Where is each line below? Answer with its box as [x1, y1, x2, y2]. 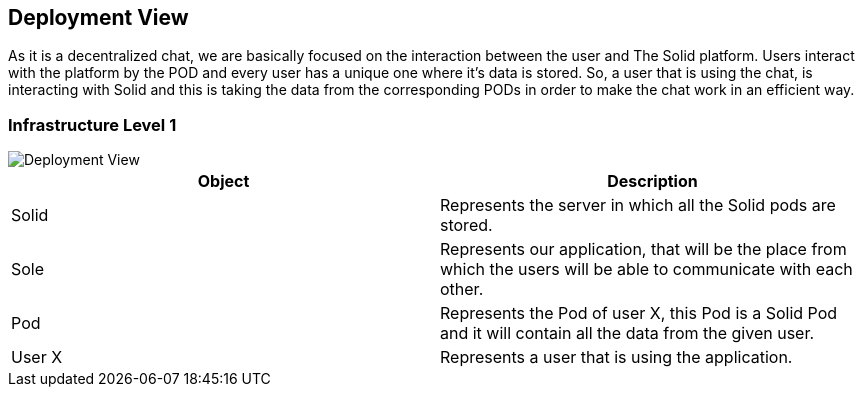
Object [197, 171, 250, 192]
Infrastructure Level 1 [8, 114, 177, 135]
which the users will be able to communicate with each [440, 259, 853, 280]
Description [607, 171, 698, 192]
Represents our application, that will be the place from [440, 239, 847, 260]
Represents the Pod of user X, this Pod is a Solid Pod [440, 303, 838, 324]
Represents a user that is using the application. [440, 347, 793, 368]
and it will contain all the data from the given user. [440, 323, 815, 344]
